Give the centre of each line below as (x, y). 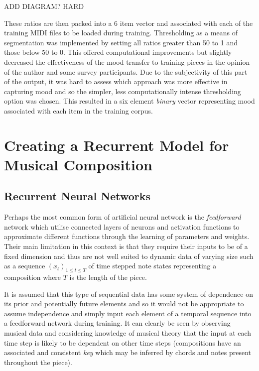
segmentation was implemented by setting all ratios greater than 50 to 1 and (121, 42)
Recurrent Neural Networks (77, 196)
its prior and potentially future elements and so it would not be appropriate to (124, 304)
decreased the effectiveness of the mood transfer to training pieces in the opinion (127, 62)
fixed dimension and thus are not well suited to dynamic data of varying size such (129, 256)
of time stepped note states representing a (152, 266)
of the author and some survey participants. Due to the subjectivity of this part (126, 71)
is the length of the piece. (108, 277)
